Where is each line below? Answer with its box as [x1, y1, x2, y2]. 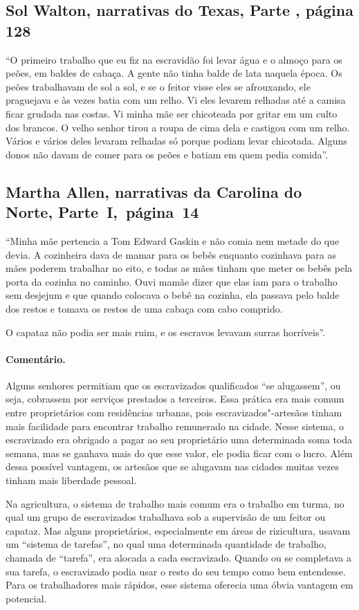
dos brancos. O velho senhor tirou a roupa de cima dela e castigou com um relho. [6, 120, 350, 134]
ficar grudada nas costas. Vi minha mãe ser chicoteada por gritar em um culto [6, 106, 338, 120]
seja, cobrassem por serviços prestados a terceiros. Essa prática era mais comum [6, 391, 344, 406]
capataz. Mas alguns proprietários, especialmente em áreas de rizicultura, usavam [6, 523, 351, 537]
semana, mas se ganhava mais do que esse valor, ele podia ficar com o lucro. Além [6, 445, 353, 460]
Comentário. [6, 351, 66, 366]
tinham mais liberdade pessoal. [6, 473, 137, 488]
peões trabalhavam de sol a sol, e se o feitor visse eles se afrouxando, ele [6, 79, 311, 93]
